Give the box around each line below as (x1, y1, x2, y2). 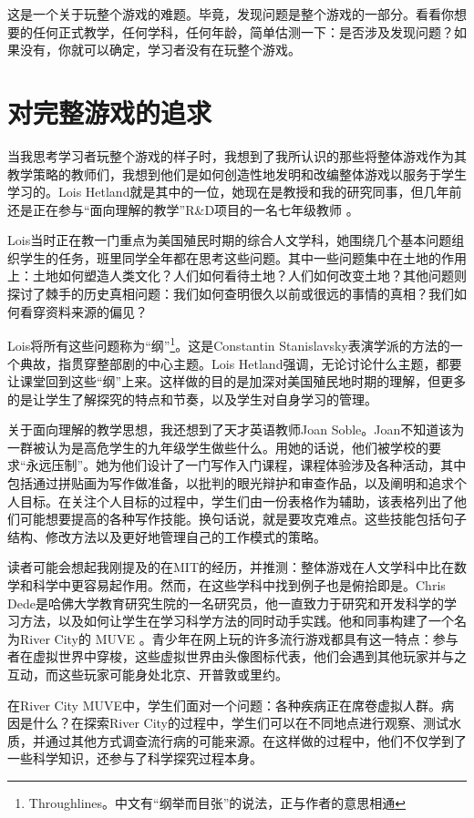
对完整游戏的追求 (7, 93, 212, 130)
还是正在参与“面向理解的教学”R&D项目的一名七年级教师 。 (7, 199, 359, 219)
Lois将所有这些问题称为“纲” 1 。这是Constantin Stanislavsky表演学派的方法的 (7, 333, 450, 354)
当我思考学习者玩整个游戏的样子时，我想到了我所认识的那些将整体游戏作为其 (7, 146, 467, 165)
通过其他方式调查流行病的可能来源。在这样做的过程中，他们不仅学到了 (45, 731, 467, 750)
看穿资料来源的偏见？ (19, 302, 148, 321)
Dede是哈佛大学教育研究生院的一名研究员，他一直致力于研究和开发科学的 (7, 593, 444, 612)
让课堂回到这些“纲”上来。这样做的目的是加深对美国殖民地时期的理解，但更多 (7, 372, 467, 391)
